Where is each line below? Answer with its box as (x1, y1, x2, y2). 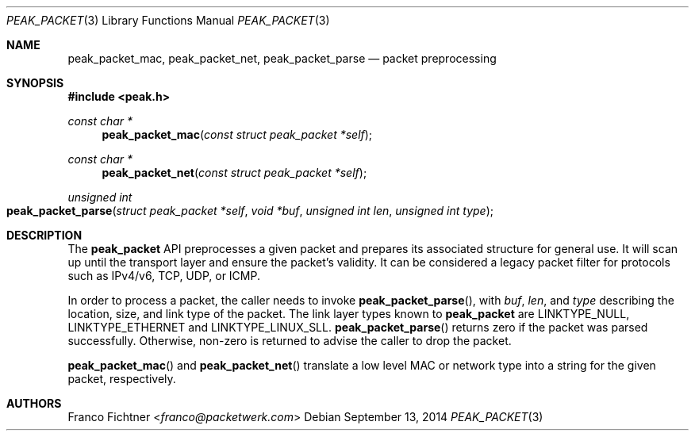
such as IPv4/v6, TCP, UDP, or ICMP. (67, 269, 260, 282)
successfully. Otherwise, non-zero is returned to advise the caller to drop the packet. (67, 334, 512, 347)
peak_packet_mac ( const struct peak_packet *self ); (102, 128, 373, 141)
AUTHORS (6, 397, 62, 410)
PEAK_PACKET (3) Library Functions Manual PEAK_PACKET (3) (6, 13, 330, 27)
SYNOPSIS (6, 76, 64, 90)
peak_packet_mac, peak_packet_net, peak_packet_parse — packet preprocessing (67, 52, 497, 65)
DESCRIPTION (6, 228, 83, 242)
